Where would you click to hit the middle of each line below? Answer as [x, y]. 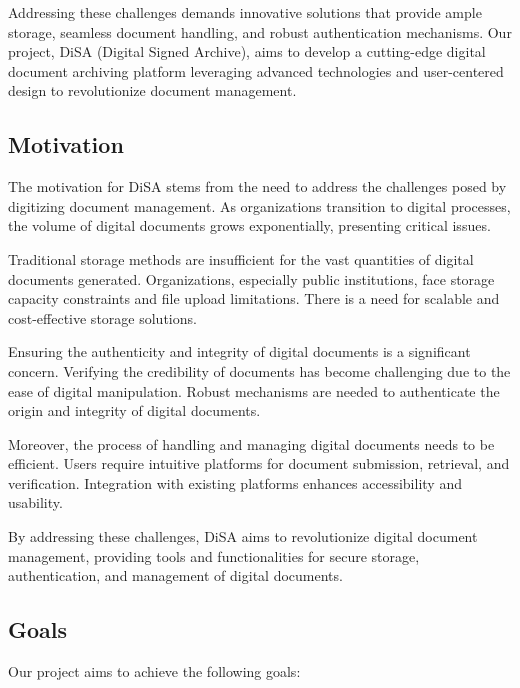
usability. [35, 502]
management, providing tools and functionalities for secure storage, [214, 555]
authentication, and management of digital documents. [175, 575]
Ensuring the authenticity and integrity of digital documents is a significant [239, 351]
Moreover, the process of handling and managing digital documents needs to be [251, 443]
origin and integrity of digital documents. [134, 410]
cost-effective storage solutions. [102, 317]
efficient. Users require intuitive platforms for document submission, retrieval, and [259, 463]
